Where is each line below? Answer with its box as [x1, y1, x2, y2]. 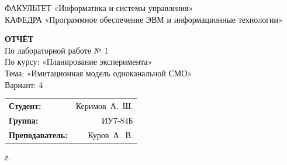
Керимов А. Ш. [75, 99, 133, 111]
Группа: [9, 114, 39, 126]
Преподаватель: [9, 128, 68, 141]
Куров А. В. [88, 128, 133, 141]
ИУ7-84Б [101, 114, 133, 126]
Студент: [9, 99, 42, 111]
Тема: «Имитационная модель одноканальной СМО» [5, 66, 192, 79]
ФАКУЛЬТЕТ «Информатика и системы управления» [5, 2, 193, 13]
